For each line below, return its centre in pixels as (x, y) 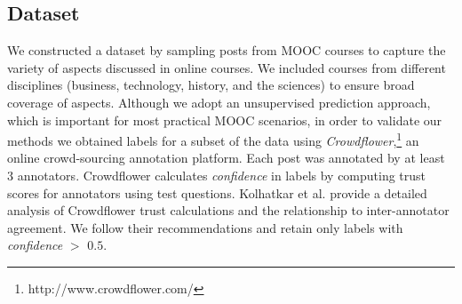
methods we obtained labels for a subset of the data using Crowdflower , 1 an (213, 139)
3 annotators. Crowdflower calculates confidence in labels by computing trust (217, 176)
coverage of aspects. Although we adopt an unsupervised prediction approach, (219, 102)
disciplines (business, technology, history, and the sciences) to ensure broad (211, 85)
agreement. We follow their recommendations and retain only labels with (205, 227)
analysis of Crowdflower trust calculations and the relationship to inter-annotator (228, 210)
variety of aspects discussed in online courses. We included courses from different (227, 67)
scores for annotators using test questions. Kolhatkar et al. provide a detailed (217, 192)
